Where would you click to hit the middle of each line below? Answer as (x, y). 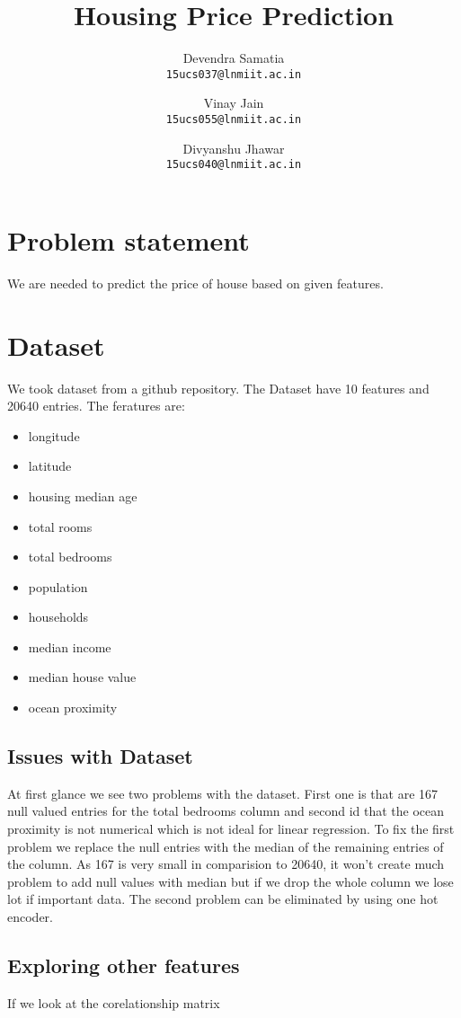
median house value (82, 677)
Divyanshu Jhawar (234, 148)
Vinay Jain (234, 103)
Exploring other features (124, 965)
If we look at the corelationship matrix (114, 1002)
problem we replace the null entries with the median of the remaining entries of (226, 846)
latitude (50, 466)
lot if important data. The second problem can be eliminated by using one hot (223, 899)
